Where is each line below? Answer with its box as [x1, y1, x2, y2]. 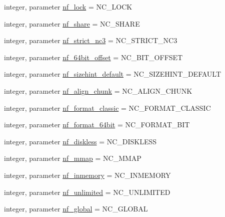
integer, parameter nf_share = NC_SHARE [4, 18, 140, 29]
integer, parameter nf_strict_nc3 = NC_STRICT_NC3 [4, 35, 177, 46]
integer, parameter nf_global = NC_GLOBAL [4, 203, 148, 214]
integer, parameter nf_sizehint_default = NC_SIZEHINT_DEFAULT [4, 69, 221, 79]
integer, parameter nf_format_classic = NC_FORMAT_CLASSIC [4, 102, 211, 113]
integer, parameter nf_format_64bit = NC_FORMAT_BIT [4, 119, 190, 130]
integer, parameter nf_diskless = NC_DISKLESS [4, 136, 157, 146]
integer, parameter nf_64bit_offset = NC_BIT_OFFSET [4, 52, 183, 62]
